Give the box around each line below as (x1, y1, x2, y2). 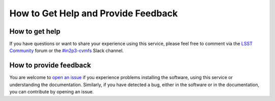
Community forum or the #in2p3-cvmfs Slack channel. (9, 47, 124, 54)
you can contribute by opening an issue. (9, 89, 94, 95)
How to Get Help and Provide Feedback (9, 8, 178, 19)
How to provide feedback (9, 61, 91, 70)
